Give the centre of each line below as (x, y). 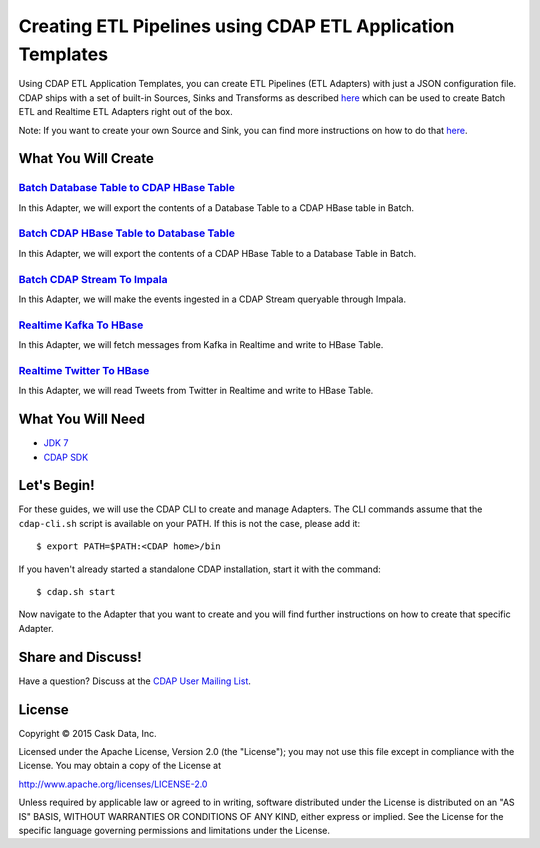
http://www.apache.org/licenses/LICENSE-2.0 (113, 784)
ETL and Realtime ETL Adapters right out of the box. (126, 112)
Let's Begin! (56, 485)
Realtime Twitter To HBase (84, 370)
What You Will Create (86, 158)
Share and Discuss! (80, 656)
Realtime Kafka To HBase (81, 325)
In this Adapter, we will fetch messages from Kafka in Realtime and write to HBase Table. (201, 345)
